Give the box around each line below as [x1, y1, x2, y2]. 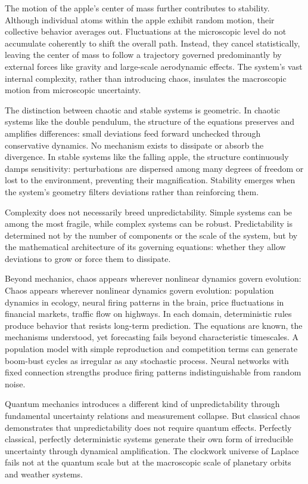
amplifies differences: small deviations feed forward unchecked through [5, 127, 261, 139]
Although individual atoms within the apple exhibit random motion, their [5, 13, 275, 26]
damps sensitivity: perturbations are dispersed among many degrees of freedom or [5, 162, 304, 174]
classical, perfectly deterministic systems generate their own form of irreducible [5, 433, 294, 445]
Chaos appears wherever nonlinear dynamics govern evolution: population [5, 284, 274, 297]
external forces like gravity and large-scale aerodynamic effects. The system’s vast [5, 60, 303, 72]
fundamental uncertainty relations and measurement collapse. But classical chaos [5, 409, 300, 421]
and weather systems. [5, 467, 83, 480]
